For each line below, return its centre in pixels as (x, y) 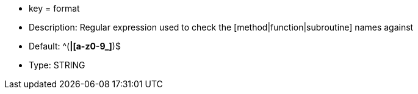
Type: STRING (57, 65)
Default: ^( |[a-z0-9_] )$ (75, 46)
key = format (54, 8)
